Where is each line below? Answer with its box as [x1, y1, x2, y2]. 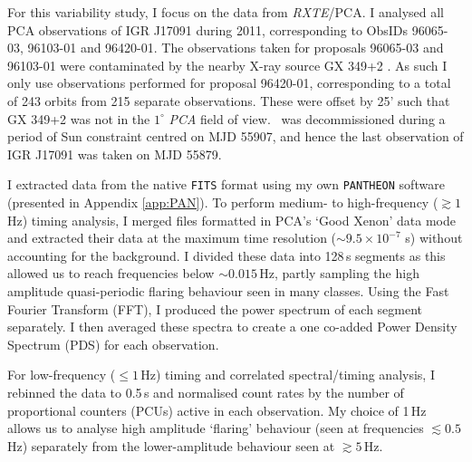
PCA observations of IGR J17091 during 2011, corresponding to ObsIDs [7, 20, 409, 39]
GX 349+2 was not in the [7, 109, 150, 128]
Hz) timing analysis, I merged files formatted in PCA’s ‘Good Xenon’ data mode [7, 210, 456, 229]
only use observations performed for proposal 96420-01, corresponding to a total [7, 73, 451, 92]
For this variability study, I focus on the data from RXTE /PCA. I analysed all [7, 3, 444, 21]
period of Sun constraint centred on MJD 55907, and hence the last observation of [7, 127, 464, 146]
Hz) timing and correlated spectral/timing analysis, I [140, 365, 435, 384]
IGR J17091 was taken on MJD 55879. [7, 144, 222, 163]
